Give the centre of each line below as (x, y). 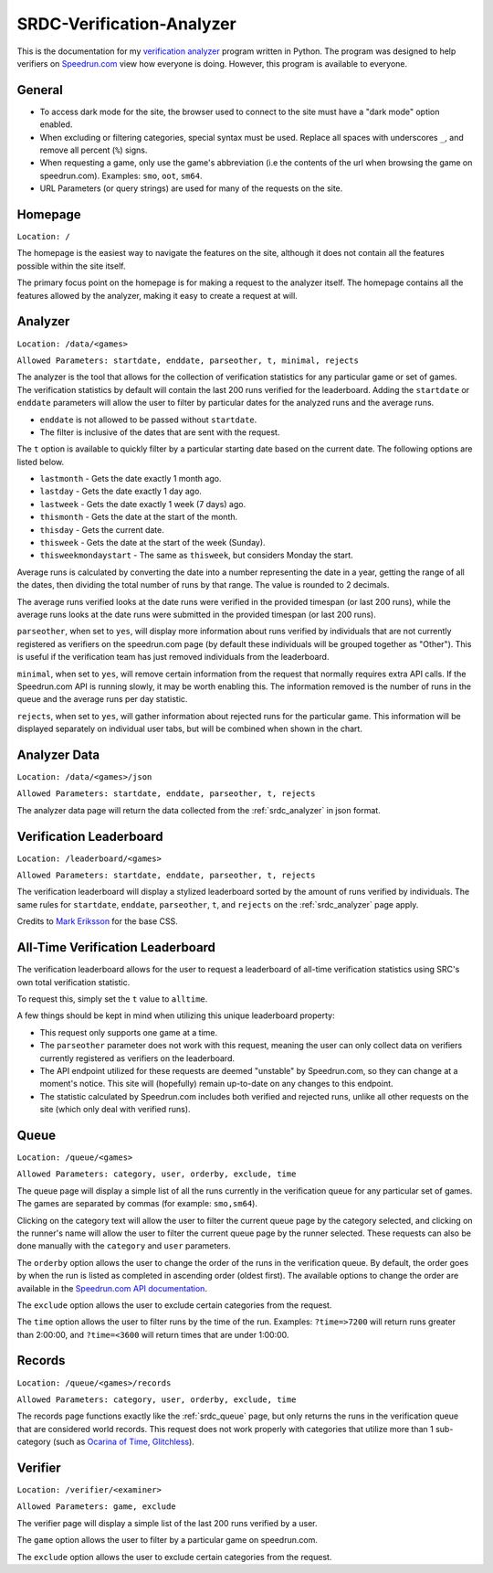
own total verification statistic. (73, 982)
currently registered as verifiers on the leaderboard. (137, 1058)
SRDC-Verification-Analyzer (126, 24)
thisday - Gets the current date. (102, 529)
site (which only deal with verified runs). (115, 1110)
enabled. (56, 124)
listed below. (41, 462)
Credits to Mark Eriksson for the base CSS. (97, 921)
